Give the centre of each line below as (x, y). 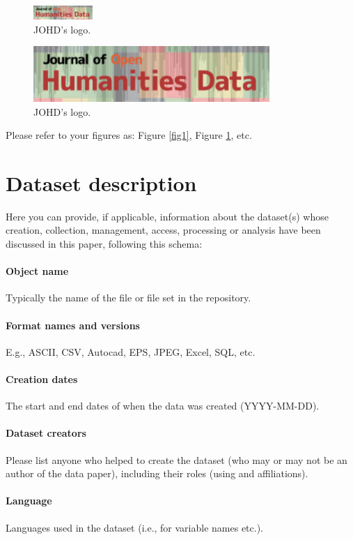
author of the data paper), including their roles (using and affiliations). (157, 473)
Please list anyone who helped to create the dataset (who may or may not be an (176, 459)
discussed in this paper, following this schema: (104, 244)
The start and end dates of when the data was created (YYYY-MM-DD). (163, 406)
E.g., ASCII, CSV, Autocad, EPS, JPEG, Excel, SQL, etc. (131, 351)
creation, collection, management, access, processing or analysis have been (163, 230)
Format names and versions (73, 325)
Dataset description (101, 182)
